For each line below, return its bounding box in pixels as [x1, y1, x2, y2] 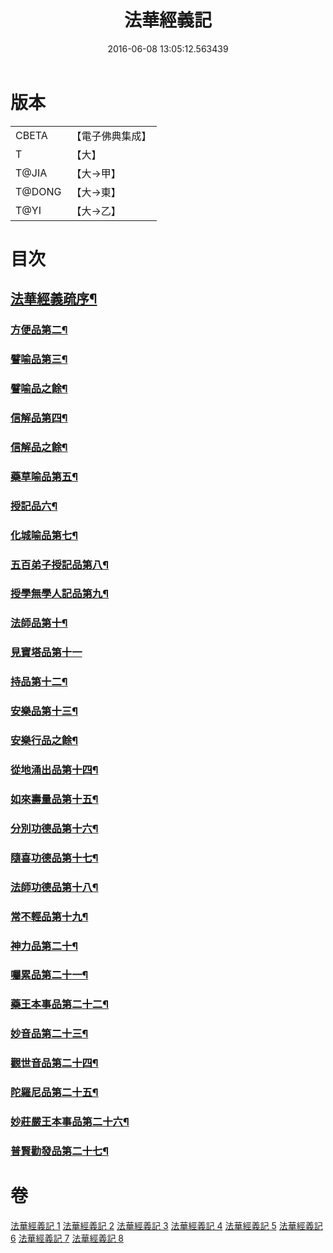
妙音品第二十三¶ [10, 1027, 89, 1041]
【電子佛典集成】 [71, 129, 152, 143]
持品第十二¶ [10, 675, 68, 689]
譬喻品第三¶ [10, 352, 68, 366]
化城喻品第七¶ [10, 528, 78, 542]
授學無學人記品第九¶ [10, 587, 110, 601]
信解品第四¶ [10, 411, 68, 425]
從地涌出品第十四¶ [10, 763, 99, 777]
